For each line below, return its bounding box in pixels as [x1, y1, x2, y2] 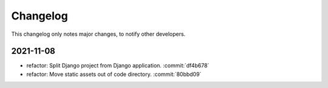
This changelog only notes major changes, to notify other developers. [11, 30, 186, 38]
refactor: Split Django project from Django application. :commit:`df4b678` [26, 62, 210, 69]
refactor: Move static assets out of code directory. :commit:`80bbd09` [26, 70, 202, 78]
